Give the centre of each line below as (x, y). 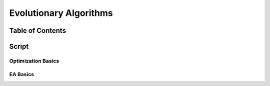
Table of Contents (38, 31)
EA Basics (22, 74)
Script (19, 46)
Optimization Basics (34, 61)
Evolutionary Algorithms (61, 13)
